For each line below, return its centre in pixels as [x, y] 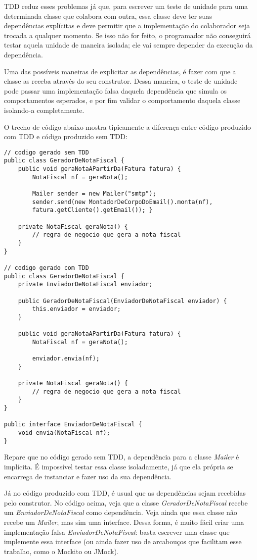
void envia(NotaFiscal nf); [64, 433]
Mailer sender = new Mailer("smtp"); [94, 194]
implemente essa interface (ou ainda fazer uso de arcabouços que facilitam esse [123, 541]
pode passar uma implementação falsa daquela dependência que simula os [115, 90]
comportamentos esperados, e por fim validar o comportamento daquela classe [122, 100]
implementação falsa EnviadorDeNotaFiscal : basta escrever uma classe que [117, 532]
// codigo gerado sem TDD [46, 152]
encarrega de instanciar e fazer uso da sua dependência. [88, 476]
